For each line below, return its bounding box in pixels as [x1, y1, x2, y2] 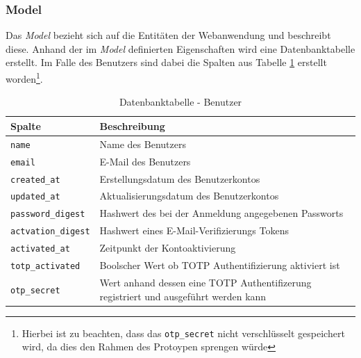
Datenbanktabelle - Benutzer [119, 95, 242, 109]
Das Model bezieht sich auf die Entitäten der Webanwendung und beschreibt [6, 28, 331, 42]
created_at [10, 174, 60, 185]
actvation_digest [10, 227, 90, 237]
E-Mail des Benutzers [99, 154, 191, 168]
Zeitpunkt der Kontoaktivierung [99, 241, 236, 255]
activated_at [10, 244, 70, 254]
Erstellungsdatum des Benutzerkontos [99, 171, 260, 186]
